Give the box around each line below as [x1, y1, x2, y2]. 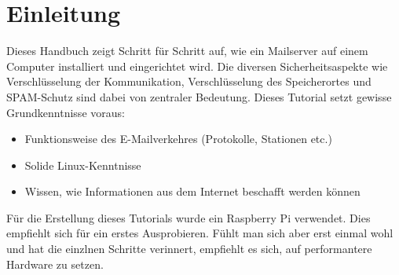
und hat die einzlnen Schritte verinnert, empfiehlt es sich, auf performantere [6, 240, 372, 257]
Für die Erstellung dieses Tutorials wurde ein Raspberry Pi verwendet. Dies [6, 209, 371, 225]
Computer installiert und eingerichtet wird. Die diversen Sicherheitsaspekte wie [6, 57, 388, 74]
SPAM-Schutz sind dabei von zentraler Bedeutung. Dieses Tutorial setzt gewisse [6, 88, 392, 104]
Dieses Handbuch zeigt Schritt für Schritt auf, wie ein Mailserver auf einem [6, 42, 368, 59]
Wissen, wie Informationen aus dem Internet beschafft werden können [24, 183, 361, 200]
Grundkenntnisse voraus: [6, 104, 125, 120]
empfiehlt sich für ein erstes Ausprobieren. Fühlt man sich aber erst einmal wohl [6, 225, 394, 241]
